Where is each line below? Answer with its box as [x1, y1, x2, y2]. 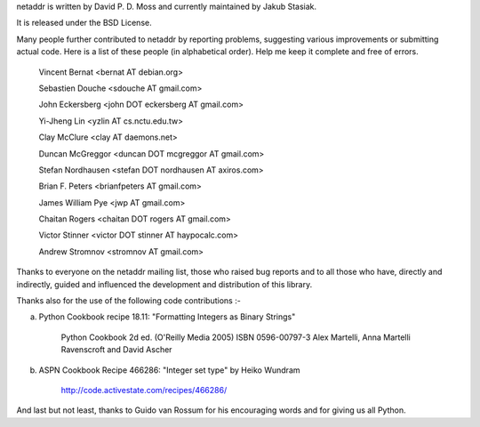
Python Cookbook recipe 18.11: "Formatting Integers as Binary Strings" [38, 311, 296, 322]
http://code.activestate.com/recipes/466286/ [60, 384, 228, 395]
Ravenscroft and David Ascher [60, 344, 172, 355]
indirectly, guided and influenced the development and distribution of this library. [16, 278, 313, 289]
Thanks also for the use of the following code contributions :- [16, 295, 242, 306]
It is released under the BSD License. [16, 18, 152, 28]
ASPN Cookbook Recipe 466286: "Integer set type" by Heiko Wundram [38, 365, 301, 375]
